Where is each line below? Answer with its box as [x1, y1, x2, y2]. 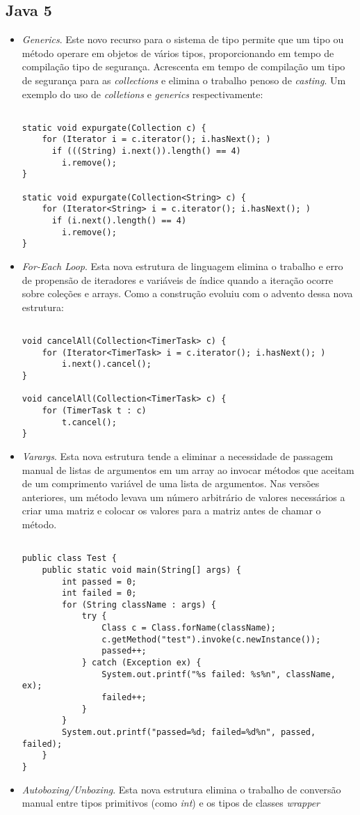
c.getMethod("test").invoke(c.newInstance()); [101, 634, 321, 644]
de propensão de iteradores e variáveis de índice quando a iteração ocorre [22, 272, 334, 287]
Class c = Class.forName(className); [101, 623, 276, 633]
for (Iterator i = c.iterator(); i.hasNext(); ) [42, 134, 271, 145]
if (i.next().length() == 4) [51, 216, 187, 226]
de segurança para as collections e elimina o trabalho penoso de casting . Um [22, 72, 346, 87]
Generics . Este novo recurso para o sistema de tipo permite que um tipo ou [22, 32, 344, 47]
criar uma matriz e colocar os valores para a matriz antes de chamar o [22, 503, 321, 518]
